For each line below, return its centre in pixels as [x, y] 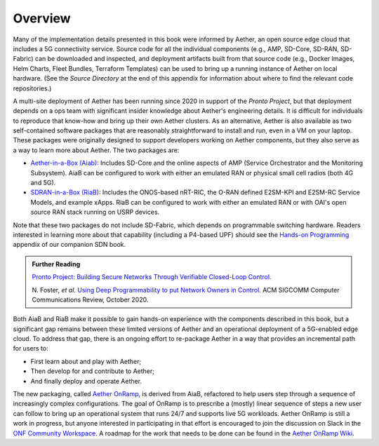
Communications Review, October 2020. [90, 299]
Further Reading [56, 264]
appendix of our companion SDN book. [69, 245]
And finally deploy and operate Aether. [86, 381]
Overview [42, 18]
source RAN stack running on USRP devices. [95, 212]
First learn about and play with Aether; [86, 361]
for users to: [31, 349]
